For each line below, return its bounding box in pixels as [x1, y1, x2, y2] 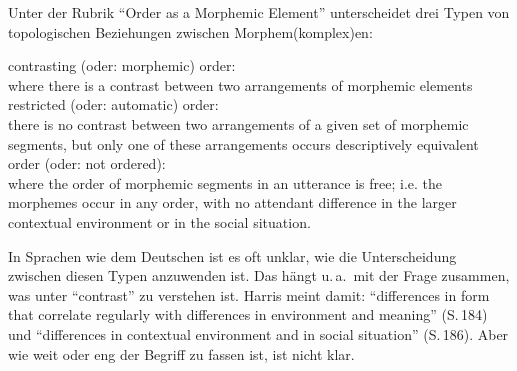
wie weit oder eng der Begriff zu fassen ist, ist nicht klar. [8, 343, 355, 364]
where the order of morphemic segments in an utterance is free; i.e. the [8, 172, 443, 193]
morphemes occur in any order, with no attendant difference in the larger [8, 192, 457, 213]
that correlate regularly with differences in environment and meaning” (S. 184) [8, 304, 488, 325]
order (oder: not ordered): [8, 153, 166, 174]
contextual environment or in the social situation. [8, 211, 311, 232]
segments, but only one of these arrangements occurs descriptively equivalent [8, 133, 479, 154]
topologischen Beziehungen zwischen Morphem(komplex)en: [8, 21, 373, 42]
